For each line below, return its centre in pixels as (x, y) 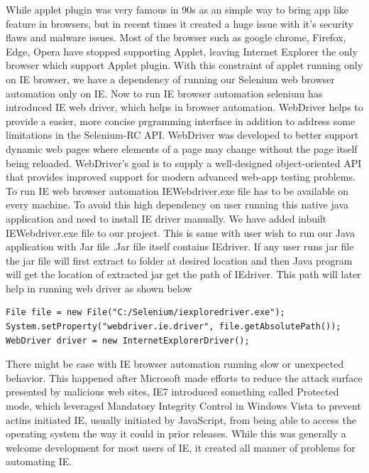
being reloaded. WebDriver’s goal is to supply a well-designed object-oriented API (184, 163)
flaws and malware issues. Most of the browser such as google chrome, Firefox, (176, 37)
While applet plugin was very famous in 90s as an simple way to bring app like (177, 9)
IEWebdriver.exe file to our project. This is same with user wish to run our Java (181, 232)
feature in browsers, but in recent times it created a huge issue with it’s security (180, 23)
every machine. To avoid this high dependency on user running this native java (177, 204)
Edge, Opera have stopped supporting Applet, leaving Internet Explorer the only (182, 51)
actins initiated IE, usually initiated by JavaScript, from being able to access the (181, 419)
